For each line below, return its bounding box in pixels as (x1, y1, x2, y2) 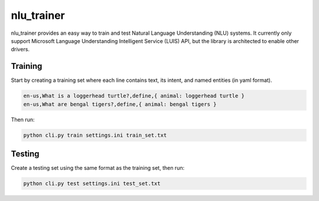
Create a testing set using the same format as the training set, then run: (11, 164, 185, 172)
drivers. (11, 46, 30, 53)
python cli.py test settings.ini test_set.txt (23, 180, 161, 187)
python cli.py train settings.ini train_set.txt (23, 131, 167, 139)
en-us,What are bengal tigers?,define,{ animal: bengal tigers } (23, 101, 217, 107)
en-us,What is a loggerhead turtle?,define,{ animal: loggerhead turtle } (23, 93, 245, 100)
